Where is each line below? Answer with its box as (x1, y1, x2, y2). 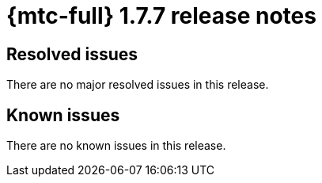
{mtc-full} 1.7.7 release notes (6, 2, 316, 29)
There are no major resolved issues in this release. (6, 78, 269, 92)
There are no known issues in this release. (6, 139, 226, 153)
